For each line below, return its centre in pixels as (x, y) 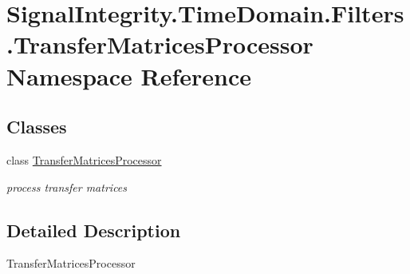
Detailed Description (94, 230)
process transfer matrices (67, 187)
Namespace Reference (129, 75)
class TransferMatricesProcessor (84, 159)
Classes (37, 127)
